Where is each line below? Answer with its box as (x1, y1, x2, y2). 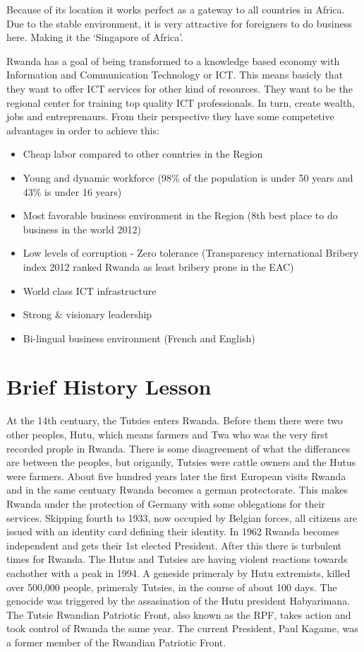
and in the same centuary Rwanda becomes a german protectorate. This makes (6, 482, 348, 497)
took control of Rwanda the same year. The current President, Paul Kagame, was (6, 621, 358, 636)
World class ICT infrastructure (23, 283, 157, 298)
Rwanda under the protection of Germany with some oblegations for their (6, 496, 325, 511)
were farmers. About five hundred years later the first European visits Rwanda (6, 468, 346, 483)
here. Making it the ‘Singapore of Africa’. (6, 30, 183, 45)
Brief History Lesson (6, 372, 212, 401)
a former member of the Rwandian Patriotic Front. (6, 634, 226, 649)
